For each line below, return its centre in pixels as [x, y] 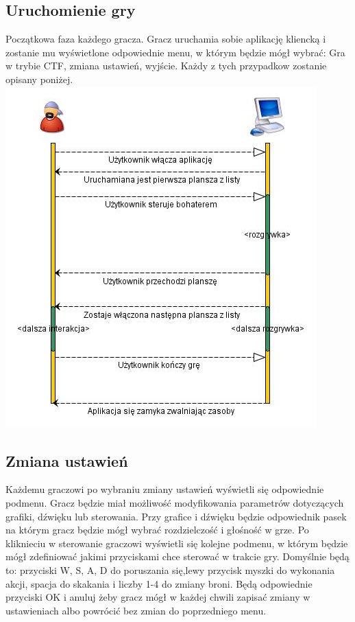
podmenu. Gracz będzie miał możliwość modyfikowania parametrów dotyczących [175, 502]
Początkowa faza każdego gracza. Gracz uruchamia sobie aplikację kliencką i [166, 39]
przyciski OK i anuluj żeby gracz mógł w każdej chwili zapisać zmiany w [158, 597]
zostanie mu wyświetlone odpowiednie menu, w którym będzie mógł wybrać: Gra [175, 52]
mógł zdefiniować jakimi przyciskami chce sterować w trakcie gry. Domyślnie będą [177, 556]
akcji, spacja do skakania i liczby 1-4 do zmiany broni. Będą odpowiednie [159, 583]
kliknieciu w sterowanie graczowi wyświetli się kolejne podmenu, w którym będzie [177, 543]
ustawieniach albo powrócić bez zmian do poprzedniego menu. [136, 610]
